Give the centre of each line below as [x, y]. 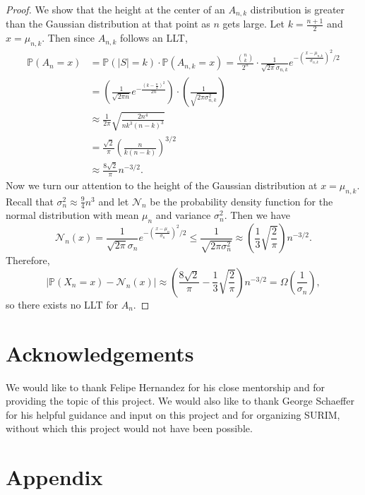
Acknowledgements [100, 353]
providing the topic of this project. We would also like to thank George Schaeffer [180, 401]
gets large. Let [253, 24]
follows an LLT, [154, 38]
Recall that [30, 201]
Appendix [54, 477]
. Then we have [257, 215]
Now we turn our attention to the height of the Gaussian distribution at [162, 185]
